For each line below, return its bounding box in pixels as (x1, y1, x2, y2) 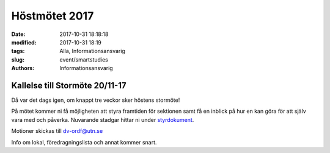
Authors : (11, 65, 35, 72)
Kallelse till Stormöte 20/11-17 (11, 80, 127, 91)
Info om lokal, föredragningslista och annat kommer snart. (11, 138, 157, 146)
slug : (11, 55, 24, 63)
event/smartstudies (59, 55, 108, 63)
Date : (11, 30, 26, 38)
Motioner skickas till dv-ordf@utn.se (11, 127, 103, 135)
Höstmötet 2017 (11, 9, 94, 23)
